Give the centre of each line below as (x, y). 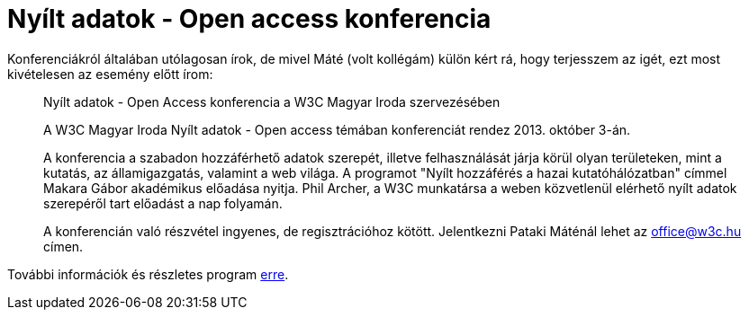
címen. (63, 246)
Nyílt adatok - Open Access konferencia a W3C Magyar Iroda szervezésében (272, 101)
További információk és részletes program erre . (148, 274)
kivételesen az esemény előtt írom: (110, 74)
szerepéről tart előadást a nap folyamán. (163, 203)
